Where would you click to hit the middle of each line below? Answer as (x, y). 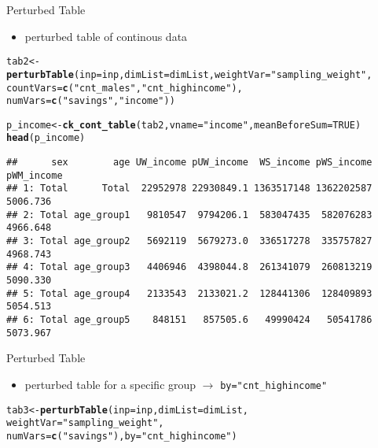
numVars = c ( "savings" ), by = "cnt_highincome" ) (122, 436)
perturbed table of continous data (106, 36)
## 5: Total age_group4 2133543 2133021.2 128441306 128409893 (189, 293)
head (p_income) (46, 138)
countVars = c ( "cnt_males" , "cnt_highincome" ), (125, 88)
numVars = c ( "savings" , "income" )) (91, 101)
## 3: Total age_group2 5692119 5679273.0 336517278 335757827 (189, 241)
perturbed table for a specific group (110, 384)
